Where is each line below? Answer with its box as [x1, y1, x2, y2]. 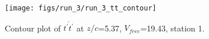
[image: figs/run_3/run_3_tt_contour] [5, 4, 157, 12]
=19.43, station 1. [140, 22, 205, 34]
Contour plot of [5, 22, 61, 34]
